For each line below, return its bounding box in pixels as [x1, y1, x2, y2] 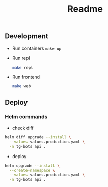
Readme [67, 3, 103, 15]
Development [5, 32, 49, 41]
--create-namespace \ [9, 168, 56, 173]
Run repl [12, 55, 30, 61]
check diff [12, 125, 34, 131]
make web [12, 84, 31, 89]
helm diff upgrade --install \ [5, 135, 71, 140]
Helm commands [5, 113, 48, 120]
